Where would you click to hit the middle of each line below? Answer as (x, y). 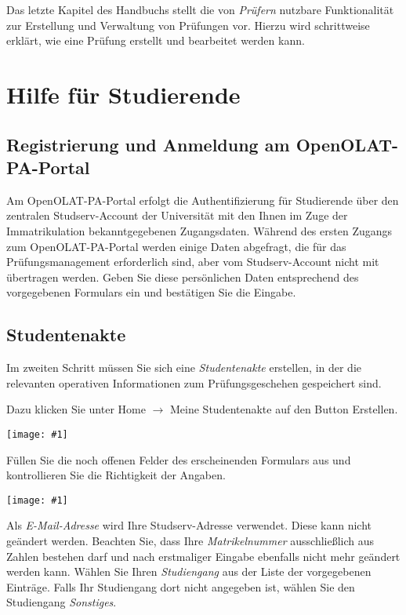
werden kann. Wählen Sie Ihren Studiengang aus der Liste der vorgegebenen (189, 571)
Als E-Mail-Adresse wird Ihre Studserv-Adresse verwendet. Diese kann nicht (189, 525)
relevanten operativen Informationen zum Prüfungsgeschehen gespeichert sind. (194, 382)
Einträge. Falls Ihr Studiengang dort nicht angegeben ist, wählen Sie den (181, 586)
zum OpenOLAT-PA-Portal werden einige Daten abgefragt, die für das (176, 246)
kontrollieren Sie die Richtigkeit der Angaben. (116, 475)
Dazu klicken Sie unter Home (76, 409)
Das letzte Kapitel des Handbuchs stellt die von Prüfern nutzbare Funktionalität (200, 9)
